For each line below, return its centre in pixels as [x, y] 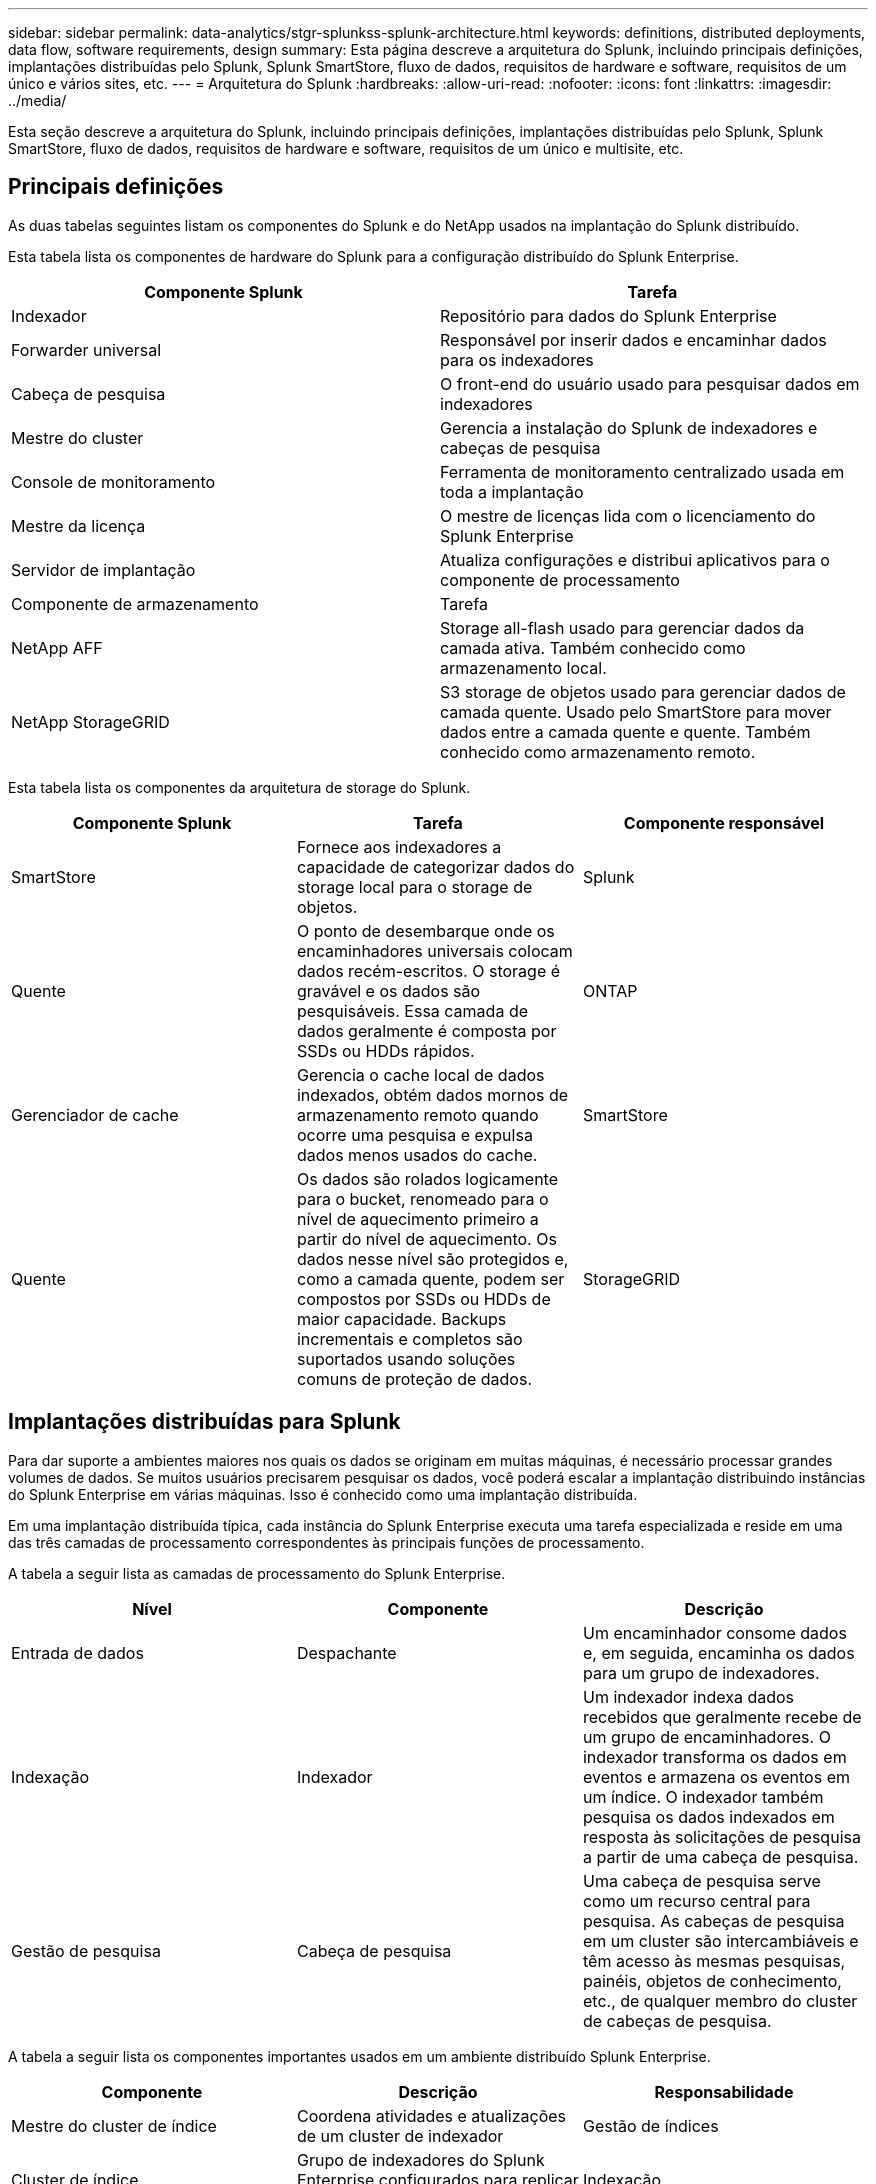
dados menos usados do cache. [417, 1154]
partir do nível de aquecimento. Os [426, 1238]
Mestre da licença [78, 525]
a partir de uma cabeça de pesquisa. [720, 1856]
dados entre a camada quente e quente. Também [625, 731]
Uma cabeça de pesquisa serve [701, 1880]
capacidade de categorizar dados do [435, 866]
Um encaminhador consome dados [714, 1632]
